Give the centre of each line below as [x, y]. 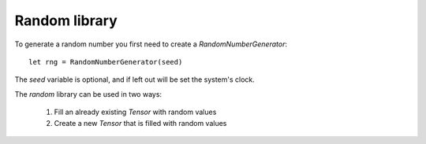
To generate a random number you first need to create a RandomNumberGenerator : [151, 44]
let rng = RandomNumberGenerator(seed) [106, 62]
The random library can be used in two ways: [88, 94]
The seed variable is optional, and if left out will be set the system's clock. [135, 79]
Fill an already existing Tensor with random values [135, 112]
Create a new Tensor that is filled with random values [140, 123]
